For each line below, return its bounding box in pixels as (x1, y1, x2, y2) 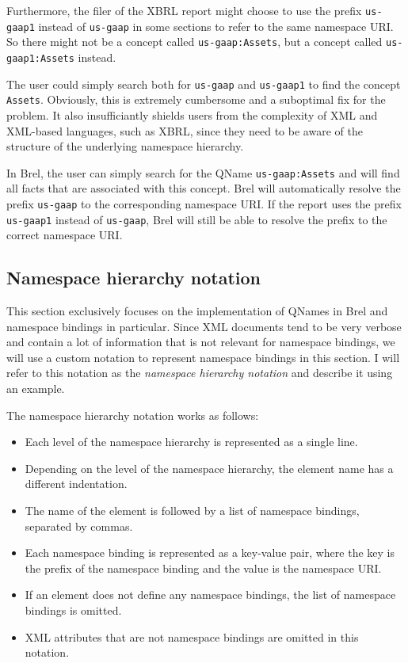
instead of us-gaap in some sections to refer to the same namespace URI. (38, 17, 394, 34)
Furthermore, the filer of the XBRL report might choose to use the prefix (6, 2, 362, 18)
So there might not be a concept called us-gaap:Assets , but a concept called (6, 33, 383, 50)
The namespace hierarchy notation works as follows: (6, 406, 259, 423)
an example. (6, 380, 65, 397)
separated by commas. (25, 517, 133, 534)
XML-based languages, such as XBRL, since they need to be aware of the (6, 122, 363, 139)
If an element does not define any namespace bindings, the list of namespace (25, 586, 396, 603)
